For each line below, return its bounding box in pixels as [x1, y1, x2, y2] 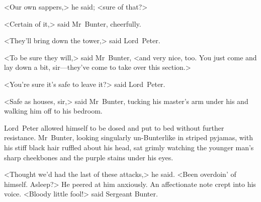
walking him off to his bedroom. [4, 106, 103, 116]
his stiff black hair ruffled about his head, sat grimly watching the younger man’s [4, 142, 254, 152]
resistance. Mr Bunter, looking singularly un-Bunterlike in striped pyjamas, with [4, 132, 253, 143]
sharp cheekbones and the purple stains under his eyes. [4, 152, 173, 162]
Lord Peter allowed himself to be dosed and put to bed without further [4, 122, 224, 133]
